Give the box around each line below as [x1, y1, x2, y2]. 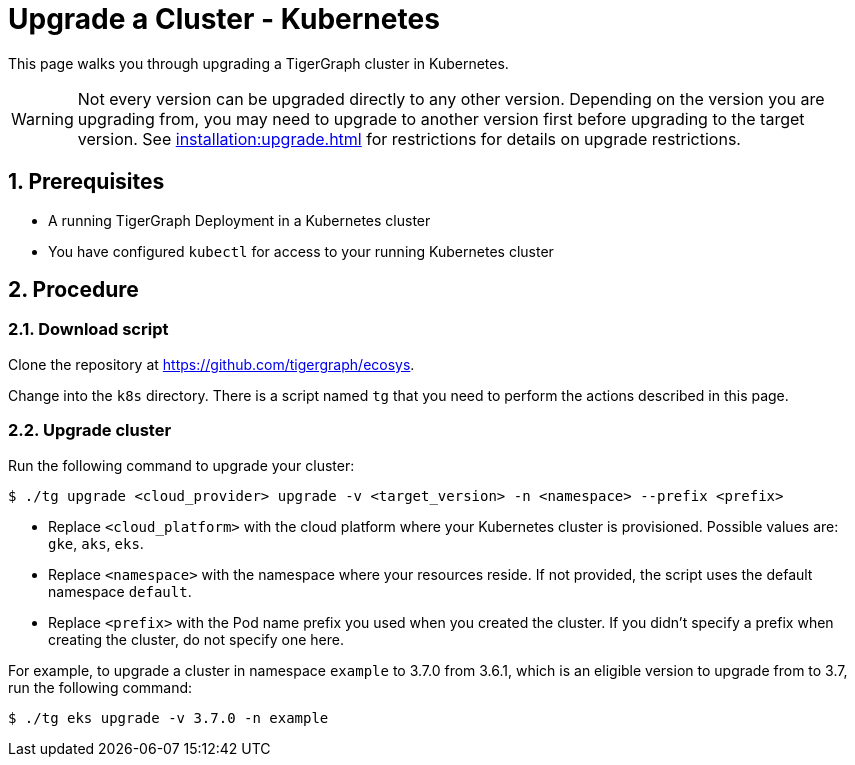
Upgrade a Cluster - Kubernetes [8, 2, 440, 36]
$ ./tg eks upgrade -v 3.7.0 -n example [8, 709, 329, 726]
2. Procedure [8, 277, 139, 303]
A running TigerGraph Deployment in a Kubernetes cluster [48, 211, 431, 229]
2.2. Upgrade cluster [8, 420, 172, 441]
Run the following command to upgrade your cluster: [8, 456, 355, 474]
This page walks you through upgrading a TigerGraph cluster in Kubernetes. [8, 54, 509, 72]
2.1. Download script [8, 319, 169, 340]
